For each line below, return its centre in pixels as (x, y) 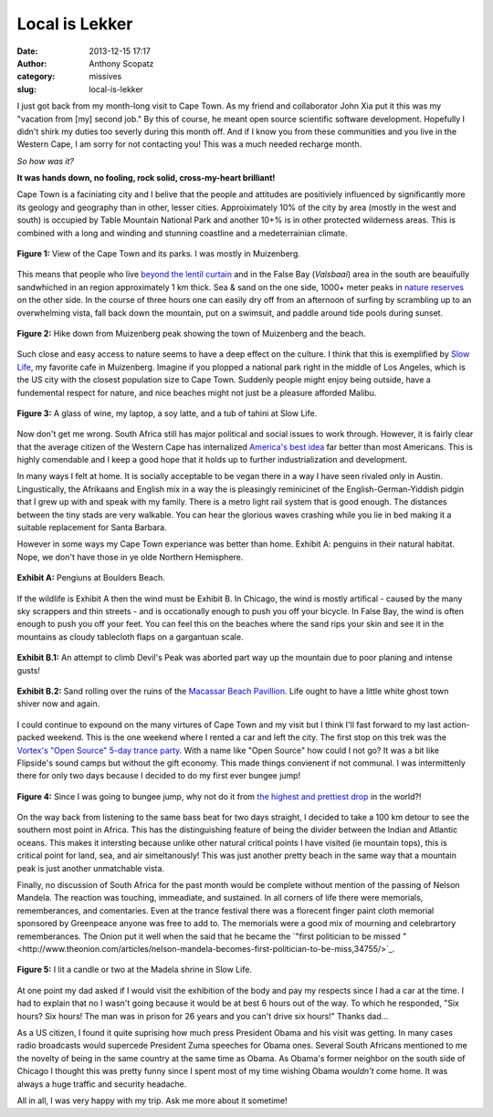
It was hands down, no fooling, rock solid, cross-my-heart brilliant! (146, 178)
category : (36, 77)
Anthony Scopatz (121, 63)
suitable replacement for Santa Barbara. (92, 527)
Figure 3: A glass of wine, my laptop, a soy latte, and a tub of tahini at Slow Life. (167, 413)
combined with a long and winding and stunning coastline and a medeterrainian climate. (182, 233)
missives (105, 77)
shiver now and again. (58, 704)
